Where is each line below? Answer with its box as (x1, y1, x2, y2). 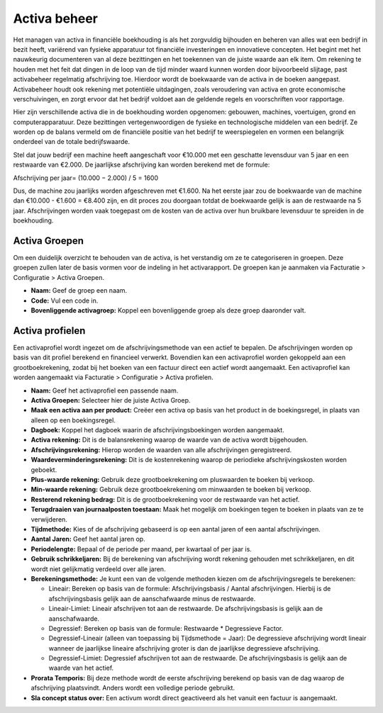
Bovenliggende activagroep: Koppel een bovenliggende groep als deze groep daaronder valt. (30, 306, 306, 315)
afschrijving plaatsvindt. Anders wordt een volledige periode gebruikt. (30, 684, 235, 692)
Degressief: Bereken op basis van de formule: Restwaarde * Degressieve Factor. (48, 624, 284, 632)
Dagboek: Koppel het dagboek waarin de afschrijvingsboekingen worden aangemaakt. (30, 426, 285, 434)
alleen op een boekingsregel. (30, 415, 116, 425)
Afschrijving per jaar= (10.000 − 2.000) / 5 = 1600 (13, 174, 159, 182)
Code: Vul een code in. (30, 296, 99, 305)
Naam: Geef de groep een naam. (30, 286, 128, 295)
